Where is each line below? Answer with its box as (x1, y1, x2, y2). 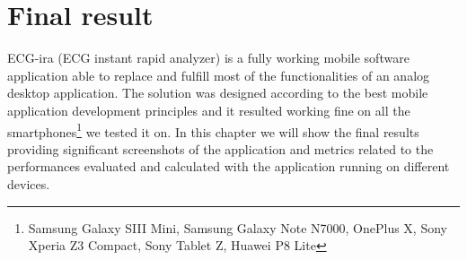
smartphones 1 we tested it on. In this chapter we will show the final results (7, 119, 419, 141)
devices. (7, 174, 50, 193)
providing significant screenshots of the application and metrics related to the (7, 139, 434, 158)
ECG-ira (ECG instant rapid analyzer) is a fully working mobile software (7, 48, 410, 67)
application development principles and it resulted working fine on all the (7, 100, 410, 119)
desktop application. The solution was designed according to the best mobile (7, 83, 428, 102)
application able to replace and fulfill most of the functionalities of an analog (7, 65, 430, 84)
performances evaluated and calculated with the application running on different (7, 157, 450, 176)
